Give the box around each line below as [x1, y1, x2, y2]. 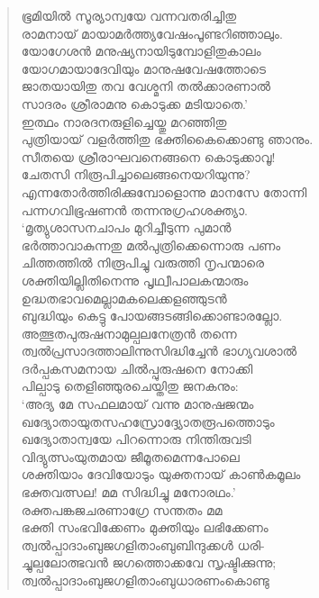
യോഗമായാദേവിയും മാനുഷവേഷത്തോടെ [21, 59, 267, 77]
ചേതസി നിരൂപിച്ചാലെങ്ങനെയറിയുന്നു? [21, 165, 251, 184]
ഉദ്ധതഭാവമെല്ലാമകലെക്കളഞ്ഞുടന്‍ [21, 288, 227, 307]
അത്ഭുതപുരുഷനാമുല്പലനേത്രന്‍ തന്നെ [21, 323, 237, 342]
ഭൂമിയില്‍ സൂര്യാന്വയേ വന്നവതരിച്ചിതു [21, 6, 237, 24]
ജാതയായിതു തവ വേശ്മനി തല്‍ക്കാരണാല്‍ [21, 77, 271, 95]
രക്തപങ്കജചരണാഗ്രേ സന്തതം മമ [21, 500, 223, 519]
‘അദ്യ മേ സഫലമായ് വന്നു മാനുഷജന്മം [21, 394, 254, 413]
